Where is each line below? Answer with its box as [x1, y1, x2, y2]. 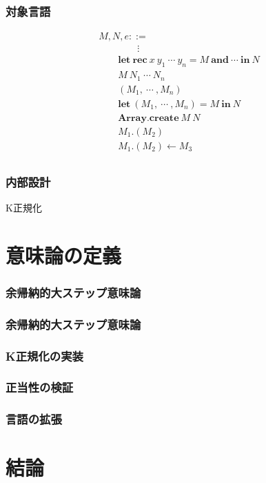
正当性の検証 [6, 379, 74, 396]
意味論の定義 [6, 240, 122, 269]
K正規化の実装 [6, 347, 83, 364]
